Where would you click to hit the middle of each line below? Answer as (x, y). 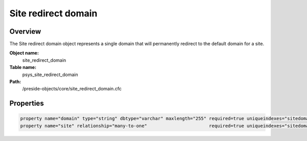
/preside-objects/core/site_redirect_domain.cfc (72, 89)
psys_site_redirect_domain (50, 75)
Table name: (23, 67)
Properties (27, 103)
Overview (25, 31)
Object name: (24, 53)
